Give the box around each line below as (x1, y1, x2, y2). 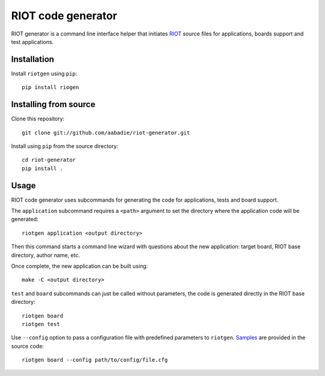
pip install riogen (22, 84, 79, 91)
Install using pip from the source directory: (11, 142, 119, 150)
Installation (11, 54, 54, 64)
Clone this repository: (11, 115, 65, 123)
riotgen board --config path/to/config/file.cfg (22, 357, 168, 363)
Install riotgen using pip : (11, 70, 78, 77)
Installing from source (11, 99, 96, 109)
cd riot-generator (22, 156, 76, 164)
